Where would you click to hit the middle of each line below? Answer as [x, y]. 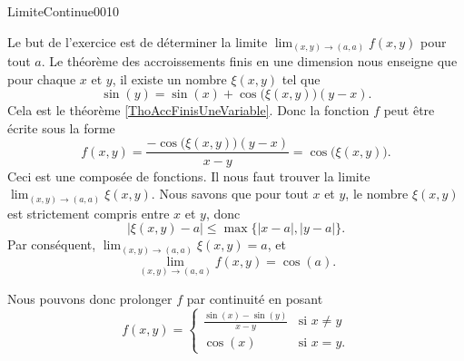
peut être [409, 110]
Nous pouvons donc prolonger [90, 298]
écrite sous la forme [61, 127]
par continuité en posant [255, 298]
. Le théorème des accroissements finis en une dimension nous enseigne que [249, 61]
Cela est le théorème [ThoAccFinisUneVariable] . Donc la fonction [188, 110]
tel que [301, 78]
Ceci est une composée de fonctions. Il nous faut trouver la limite [189, 176]
